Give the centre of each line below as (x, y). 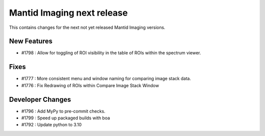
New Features (31, 41)
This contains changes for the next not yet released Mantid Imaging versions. (87, 27)
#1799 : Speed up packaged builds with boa (66, 118)
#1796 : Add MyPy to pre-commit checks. (63, 111)
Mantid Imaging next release (68, 13)
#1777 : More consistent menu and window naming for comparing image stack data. (106, 79)
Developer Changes (40, 100)
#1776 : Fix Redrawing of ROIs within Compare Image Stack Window (90, 85)
